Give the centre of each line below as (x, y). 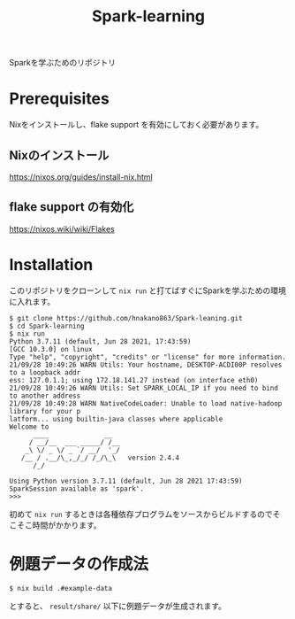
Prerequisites (60, 99)
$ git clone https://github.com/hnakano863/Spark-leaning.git (126, 318)
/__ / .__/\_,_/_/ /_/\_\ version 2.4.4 (100, 458)
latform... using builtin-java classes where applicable (116, 419)
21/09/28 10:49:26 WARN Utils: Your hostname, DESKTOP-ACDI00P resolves (146, 365)
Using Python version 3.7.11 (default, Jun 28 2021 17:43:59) (126, 481)
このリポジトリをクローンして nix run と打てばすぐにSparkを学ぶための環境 (148, 290)
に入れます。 (32, 301)
